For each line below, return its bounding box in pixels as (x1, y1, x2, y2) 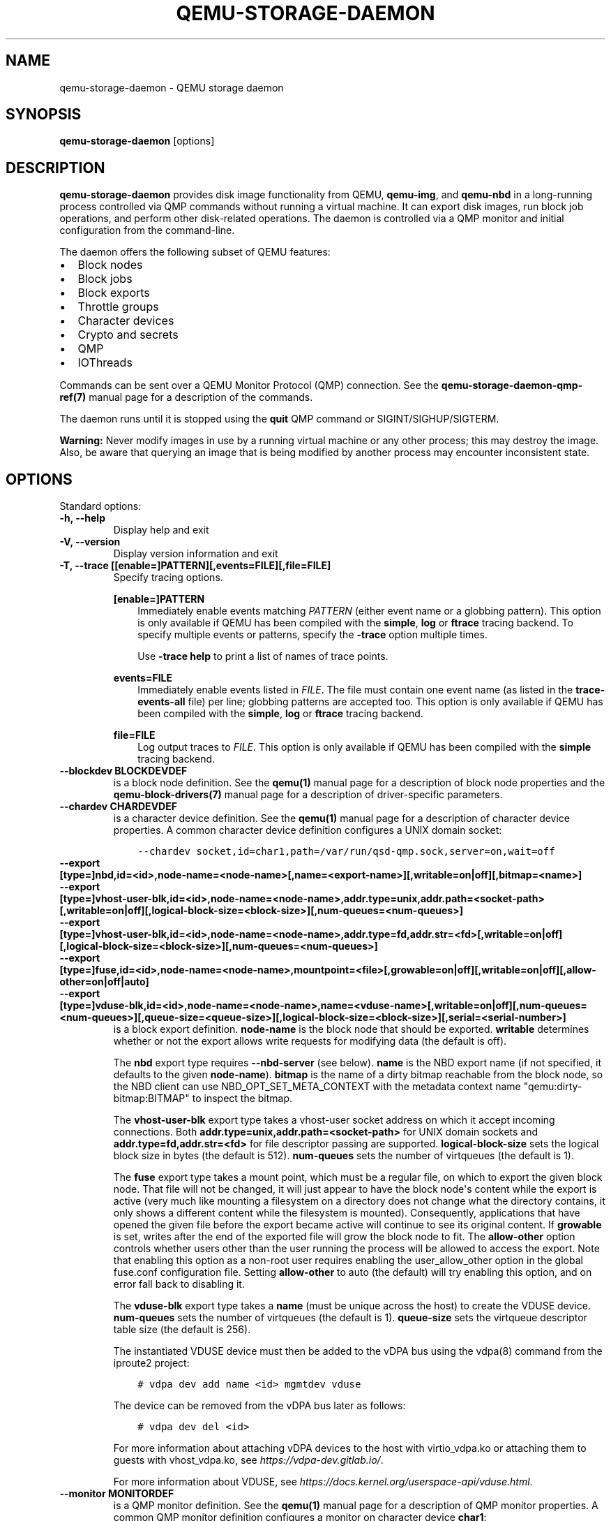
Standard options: (59, 500, 142, 513)
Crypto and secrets (77, 328, 179, 342)
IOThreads (77, 355, 133, 370)
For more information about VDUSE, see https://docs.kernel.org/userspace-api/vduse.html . (113, 1476, 533, 1488)
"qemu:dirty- (523, 1080, 582, 1093)
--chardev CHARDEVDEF (59, 800, 177, 813)
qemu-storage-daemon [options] (59, 135, 215, 147)
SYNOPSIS (6, 105, 82, 124)
